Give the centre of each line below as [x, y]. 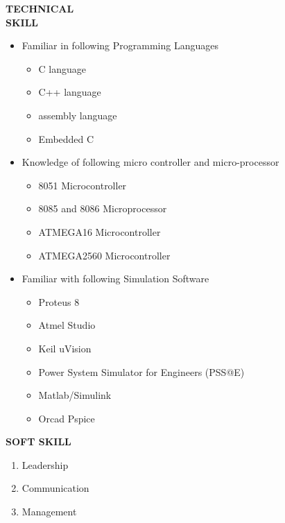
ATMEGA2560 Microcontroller [104, 255]
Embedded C [66, 138]
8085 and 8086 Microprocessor [103, 208]
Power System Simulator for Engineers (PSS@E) [141, 371]
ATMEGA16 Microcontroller [100, 231]
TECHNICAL [40, 8]
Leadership [45, 464]
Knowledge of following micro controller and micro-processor [150, 162]
